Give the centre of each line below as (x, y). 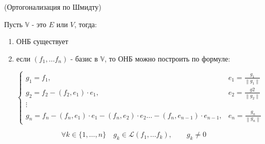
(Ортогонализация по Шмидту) (53, 7)
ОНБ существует (42, 41)
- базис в (84, 58)
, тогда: (86, 24)
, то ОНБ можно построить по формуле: (167, 58)
